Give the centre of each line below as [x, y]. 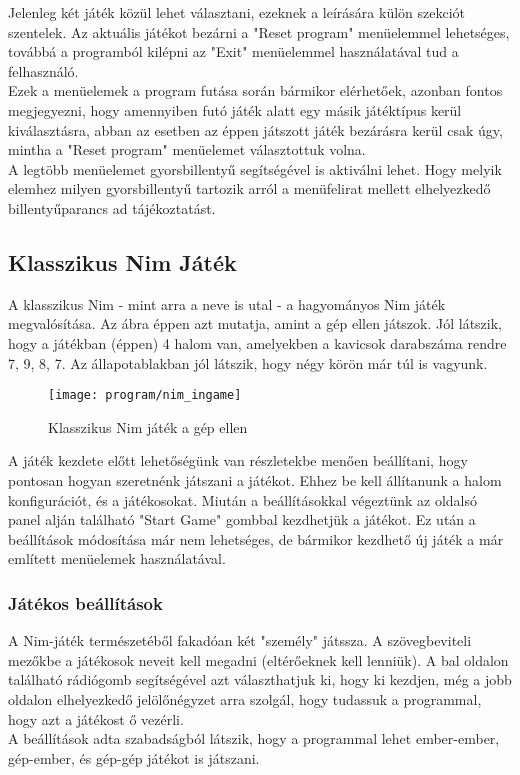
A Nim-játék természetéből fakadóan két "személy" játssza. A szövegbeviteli [240, 640]
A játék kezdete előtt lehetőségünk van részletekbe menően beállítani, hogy [238, 460]
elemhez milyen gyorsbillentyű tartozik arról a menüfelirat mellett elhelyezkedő [249, 188]
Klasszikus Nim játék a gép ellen [148, 426]
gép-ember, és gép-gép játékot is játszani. [134, 757]
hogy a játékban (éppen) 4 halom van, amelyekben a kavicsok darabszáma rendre [257, 342]
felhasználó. [43, 70]
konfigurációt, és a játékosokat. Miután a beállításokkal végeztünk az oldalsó [242, 499]
